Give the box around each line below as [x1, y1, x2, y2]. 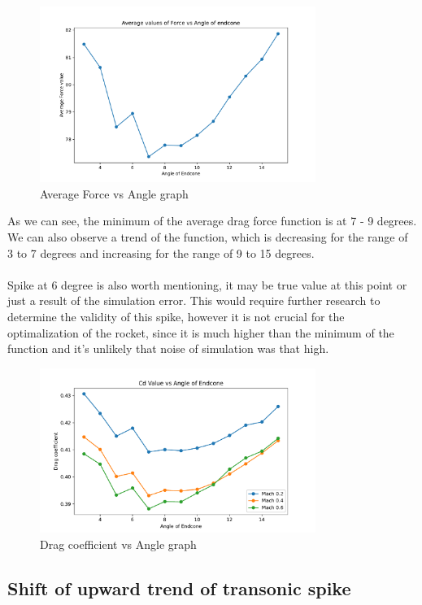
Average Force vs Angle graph [40, 185, 189, 202]
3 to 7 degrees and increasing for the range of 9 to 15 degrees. [7, 244, 315, 261]
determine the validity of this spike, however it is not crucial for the [7, 308, 345, 325]
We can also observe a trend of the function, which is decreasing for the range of [7, 229, 408, 246]
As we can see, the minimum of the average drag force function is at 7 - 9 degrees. [7, 212, 417, 229]
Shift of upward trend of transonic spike [7, 575, 351, 600]
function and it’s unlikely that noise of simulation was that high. [7, 340, 329, 357]
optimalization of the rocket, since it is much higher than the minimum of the [7, 324, 394, 341]
